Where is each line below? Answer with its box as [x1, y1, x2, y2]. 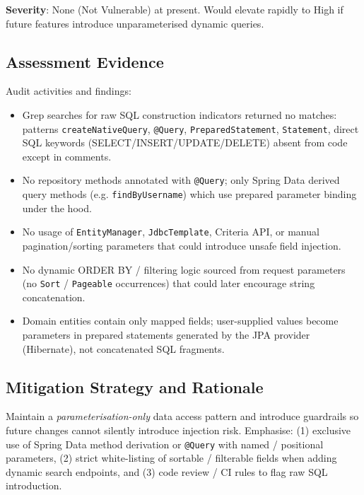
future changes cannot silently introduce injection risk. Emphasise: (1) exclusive [6, 423, 351, 437]
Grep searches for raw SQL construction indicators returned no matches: [22, 107, 337, 122]
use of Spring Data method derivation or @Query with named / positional [6, 436, 324, 451]
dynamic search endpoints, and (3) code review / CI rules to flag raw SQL [6, 464, 328, 479]
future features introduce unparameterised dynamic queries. [6, 16, 264, 30]
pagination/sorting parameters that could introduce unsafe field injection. [22, 238, 341, 252]
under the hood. [22, 200, 92, 215]
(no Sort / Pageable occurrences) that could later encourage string [22, 276, 315, 291]
